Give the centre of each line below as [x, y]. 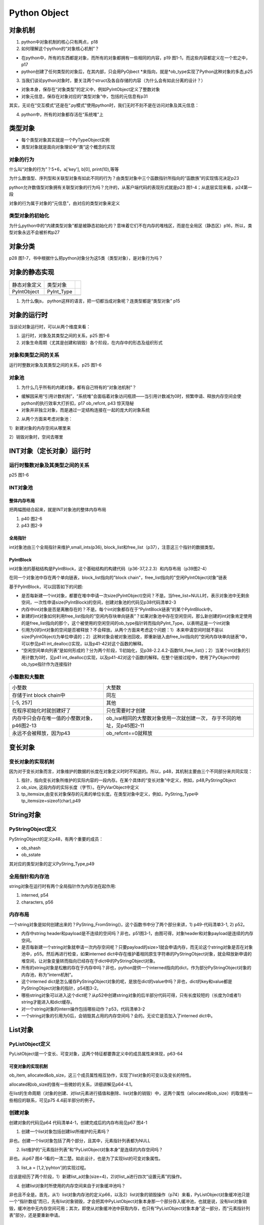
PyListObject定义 [30, 1044]
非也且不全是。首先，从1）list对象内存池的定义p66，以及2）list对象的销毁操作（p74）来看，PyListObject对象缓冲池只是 [130, 1194]
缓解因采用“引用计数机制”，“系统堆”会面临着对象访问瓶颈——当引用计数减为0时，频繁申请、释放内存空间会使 [131, 396]
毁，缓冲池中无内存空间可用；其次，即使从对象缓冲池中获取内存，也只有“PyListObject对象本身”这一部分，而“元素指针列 [130, 1208]
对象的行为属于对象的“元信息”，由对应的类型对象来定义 [65, 203]
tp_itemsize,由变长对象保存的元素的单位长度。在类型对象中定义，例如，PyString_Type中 [110, 794]
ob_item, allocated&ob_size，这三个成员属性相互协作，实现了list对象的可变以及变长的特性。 [101, 1075]
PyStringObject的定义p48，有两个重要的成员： [56, 839]
